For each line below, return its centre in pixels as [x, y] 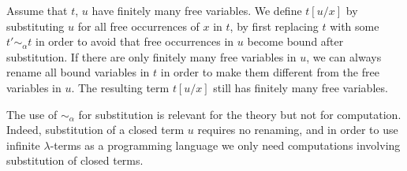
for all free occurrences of [138, 26]
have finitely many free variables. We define [197, 10]
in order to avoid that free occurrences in [135, 41]
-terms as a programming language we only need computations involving [225, 145]
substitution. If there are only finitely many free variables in [151, 56]
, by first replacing [274, 26]
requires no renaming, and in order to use [298, 130]
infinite [23, 145]
